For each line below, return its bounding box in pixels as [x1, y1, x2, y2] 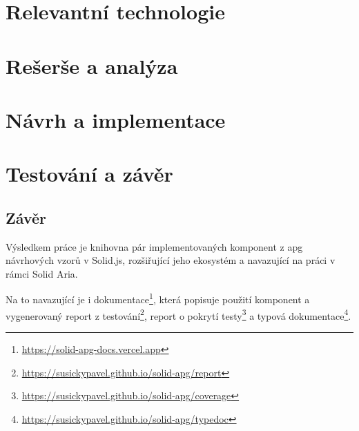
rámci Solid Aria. [6, 266, 78, 280]
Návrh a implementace [6, 105, 226, 133]
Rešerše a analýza [6, 51, 178, 79]
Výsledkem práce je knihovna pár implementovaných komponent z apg [6, 239, 303, 253]
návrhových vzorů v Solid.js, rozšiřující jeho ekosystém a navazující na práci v [6, 253, 336, 267]
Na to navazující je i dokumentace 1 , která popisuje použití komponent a [6, 290, 310, 307]
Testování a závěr [6, 160, 173, 188]
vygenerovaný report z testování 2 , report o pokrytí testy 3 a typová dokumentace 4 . [6, 306, 351, 323]
